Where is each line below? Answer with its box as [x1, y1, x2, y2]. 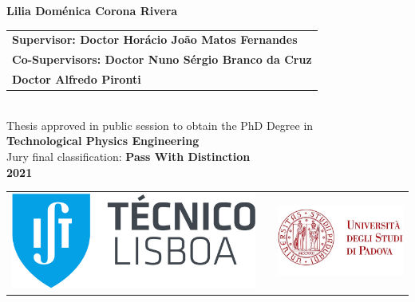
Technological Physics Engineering [6, 132, 200, 149]
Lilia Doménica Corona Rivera [6, 2, 178, 18]
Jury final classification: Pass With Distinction [6, 147, 251, 164]
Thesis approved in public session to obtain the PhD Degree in [6, 116, 314, 133]
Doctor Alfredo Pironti [12, 71, 141, 88]
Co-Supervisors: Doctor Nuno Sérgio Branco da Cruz [12, 51, 312, 68]
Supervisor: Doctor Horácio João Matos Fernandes [12, 31, 298, 48]
